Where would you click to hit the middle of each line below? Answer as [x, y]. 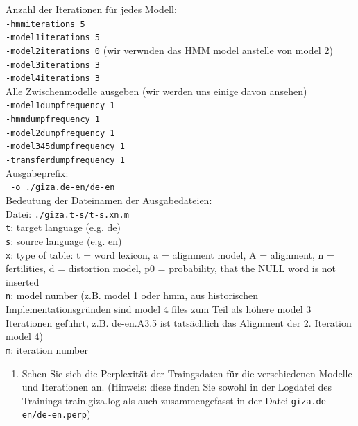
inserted [23, 281]
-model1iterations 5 [53, 38]
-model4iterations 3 [53, 79]
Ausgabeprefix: [37, 172]
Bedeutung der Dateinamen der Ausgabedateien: [109, 200]
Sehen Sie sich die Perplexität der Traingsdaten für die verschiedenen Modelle [187, 373]
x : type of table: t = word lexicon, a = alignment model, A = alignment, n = [170, 254]
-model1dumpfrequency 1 [60, 106]
